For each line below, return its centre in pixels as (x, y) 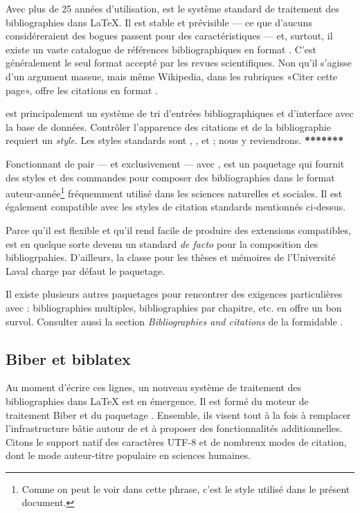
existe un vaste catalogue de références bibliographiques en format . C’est (161, 49)
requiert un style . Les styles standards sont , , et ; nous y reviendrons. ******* (175, 140)
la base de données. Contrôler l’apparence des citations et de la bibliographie (168, 126)
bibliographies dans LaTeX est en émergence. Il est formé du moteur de (157, 400)
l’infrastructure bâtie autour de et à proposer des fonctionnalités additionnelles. (174, 428)
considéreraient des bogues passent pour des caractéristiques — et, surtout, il (169, 36)
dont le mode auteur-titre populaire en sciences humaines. (128, 455)
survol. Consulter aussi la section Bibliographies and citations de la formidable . (174, 321)
